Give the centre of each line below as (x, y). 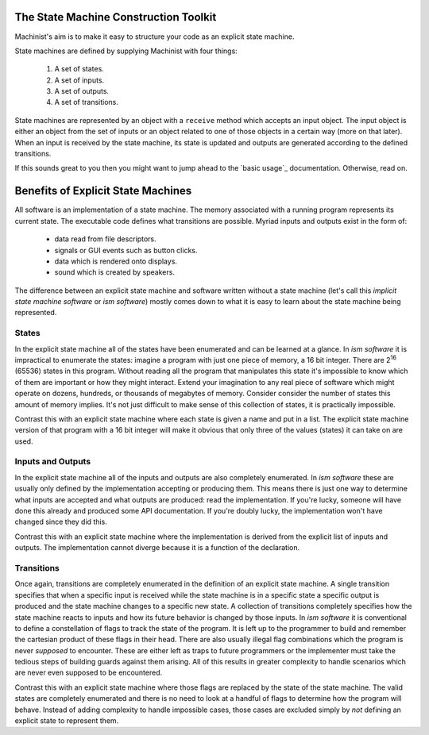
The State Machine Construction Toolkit (116, 17)
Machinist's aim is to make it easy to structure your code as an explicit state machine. (155, 37)
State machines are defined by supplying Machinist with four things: (126, 51)
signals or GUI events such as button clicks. (126, 250)
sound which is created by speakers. (114, 272)
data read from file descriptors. (105, 239)
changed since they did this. (61, 522)
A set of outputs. (82, 91)
